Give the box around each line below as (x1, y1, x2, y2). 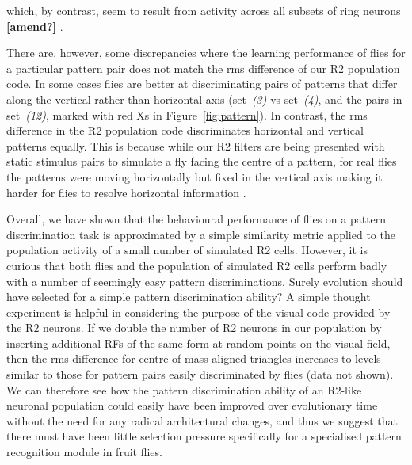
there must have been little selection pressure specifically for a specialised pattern (6, 428, 402, 444)
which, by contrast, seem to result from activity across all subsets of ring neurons (6, 2, 401, 18)
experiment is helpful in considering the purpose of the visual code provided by (6, 303, 391, 320)
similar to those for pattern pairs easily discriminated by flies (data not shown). (6, 366, 394, 383)
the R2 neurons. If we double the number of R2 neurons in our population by (6, 319, 382, 336)
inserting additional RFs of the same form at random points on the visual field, (6, 334, 391, 351)
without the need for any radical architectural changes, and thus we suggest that (6, 412, 398, 429)
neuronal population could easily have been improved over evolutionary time (6, 397, 378, 414)
